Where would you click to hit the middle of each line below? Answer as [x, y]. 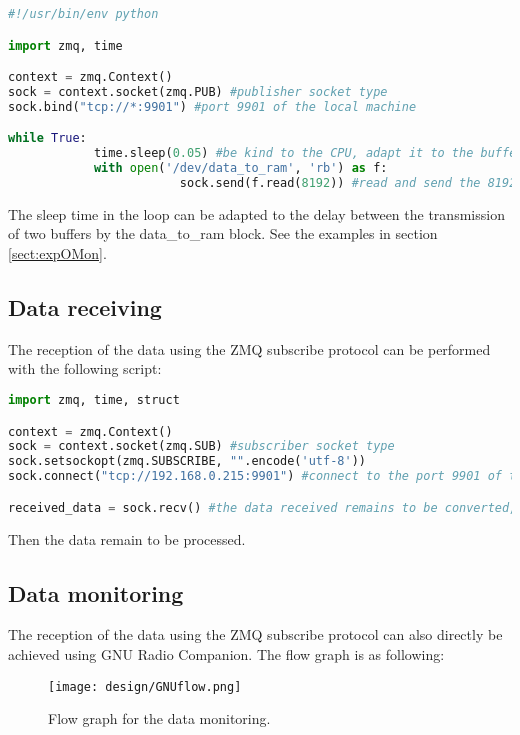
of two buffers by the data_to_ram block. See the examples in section [223, 233]
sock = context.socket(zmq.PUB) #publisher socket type [198, 91]
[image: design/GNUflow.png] [145, 686]
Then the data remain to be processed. [127, 538]
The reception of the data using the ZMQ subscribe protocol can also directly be [255, 634]
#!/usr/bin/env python [83, 14]
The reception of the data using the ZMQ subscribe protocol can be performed [249, 348]
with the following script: [85, 368]
